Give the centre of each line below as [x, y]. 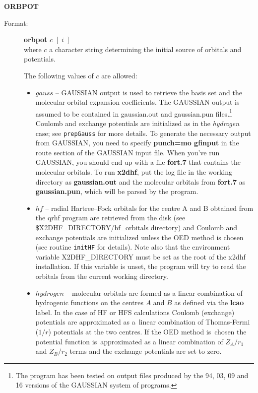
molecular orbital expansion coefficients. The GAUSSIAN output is [137, 102]
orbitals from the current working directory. [102, 276]
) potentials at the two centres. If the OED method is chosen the [147, 331]
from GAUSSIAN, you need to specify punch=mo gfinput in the [137, 143]
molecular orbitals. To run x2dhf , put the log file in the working [134, 172]
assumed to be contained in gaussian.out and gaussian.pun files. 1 [134, 113]
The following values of [59, 75]
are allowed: [119, 75]
